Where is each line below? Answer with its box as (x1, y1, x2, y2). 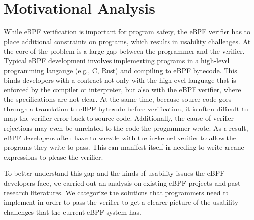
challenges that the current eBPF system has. (4, 206, 141, 217)
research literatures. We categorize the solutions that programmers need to (4, 187, 229, 197)
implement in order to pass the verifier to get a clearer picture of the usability (4, 197, 239, 207)
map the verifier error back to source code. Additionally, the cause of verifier (4, 113, 234, 123)
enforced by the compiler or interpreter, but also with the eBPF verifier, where (4, 84, 241, 94)
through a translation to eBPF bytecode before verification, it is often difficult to (4, 103, 248, 113)
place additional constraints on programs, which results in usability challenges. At (4, 36, 251, 46)
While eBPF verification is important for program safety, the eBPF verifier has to (4, 27, 251, 37)
